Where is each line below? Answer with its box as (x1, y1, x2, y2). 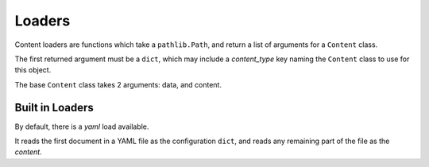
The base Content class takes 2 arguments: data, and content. (14, 80, 222, 89)
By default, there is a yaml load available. (14, 122, 149, 131)
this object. (14, 65, 52, 75)
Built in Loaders (14, 100, 95, 115)
